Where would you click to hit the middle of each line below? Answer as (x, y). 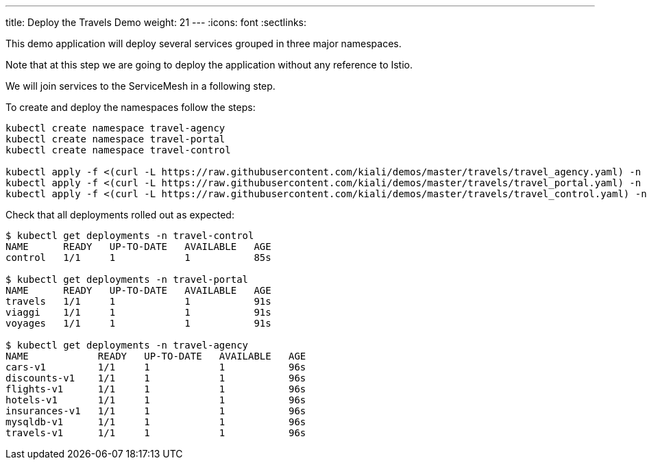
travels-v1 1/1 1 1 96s (156, 433)
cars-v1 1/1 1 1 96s (156, 367)
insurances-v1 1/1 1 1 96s (156, 411)
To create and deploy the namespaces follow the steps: (131, 107)
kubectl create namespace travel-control (118, 150)
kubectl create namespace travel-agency (115, 128)
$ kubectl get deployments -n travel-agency (127, 345)
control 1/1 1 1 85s (138, 257)
